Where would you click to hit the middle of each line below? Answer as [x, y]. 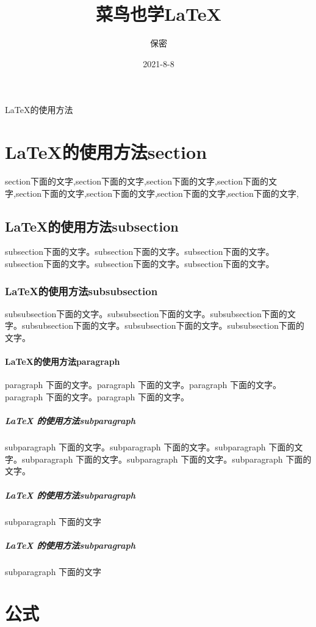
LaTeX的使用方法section [106, 152]
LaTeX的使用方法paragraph [63, 361]
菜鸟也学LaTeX [159, 14]
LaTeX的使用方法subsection [92, 226]
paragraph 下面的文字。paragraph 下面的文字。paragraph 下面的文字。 [143, 385]
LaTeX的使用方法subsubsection [81, 291]
